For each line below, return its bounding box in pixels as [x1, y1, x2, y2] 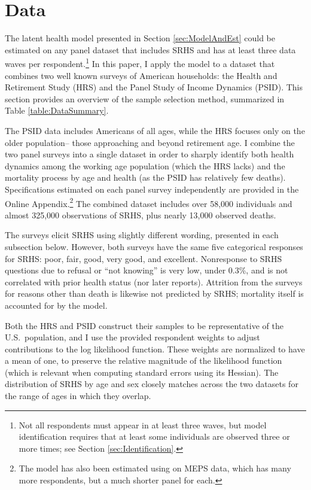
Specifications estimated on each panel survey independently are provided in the [5, 182, 299, 195]
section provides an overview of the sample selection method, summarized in [5, 92, 285, 105]
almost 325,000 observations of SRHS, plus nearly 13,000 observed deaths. [5, 208, 276, 221]
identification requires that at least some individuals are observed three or [19, 430, 290, 443]
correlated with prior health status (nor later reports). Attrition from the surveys [5, 275, 303, 288]
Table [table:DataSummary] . [5, 104, 109, 117]
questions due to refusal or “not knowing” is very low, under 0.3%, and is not [5, 264, 288, 276]
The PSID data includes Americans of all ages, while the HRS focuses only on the [5, 124, 305, 136]
